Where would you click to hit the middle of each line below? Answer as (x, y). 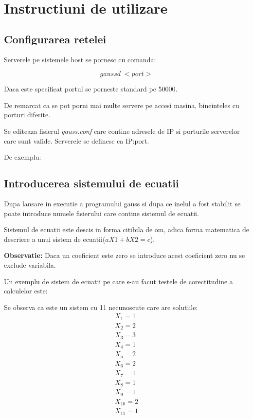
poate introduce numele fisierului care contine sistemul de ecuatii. (101, 213)
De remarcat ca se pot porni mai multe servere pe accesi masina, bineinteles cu (122, 105)
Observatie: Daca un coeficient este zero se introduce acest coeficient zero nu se (125, 255)
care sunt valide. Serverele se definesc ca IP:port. (77, 140)
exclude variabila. (30, 264)
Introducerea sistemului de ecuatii (91, 183)
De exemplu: (23, 157)
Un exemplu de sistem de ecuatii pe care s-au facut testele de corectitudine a (118, 281)
